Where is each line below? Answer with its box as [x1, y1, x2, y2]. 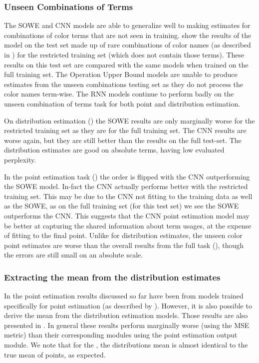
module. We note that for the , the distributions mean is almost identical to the [4, 339, 248, 350]
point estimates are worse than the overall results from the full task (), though [4, 239, 244, 250]
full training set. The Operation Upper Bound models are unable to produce [4, 69, 238, 79]
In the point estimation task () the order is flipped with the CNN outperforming [4, 171, 250, 181]
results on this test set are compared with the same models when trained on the [4, 59, 249, 69]
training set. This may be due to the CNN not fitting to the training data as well [4, 190, 253, 201]
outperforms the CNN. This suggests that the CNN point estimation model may [4, 210, 250, 220]
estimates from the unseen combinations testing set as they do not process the [4, 78, 244, 89]
